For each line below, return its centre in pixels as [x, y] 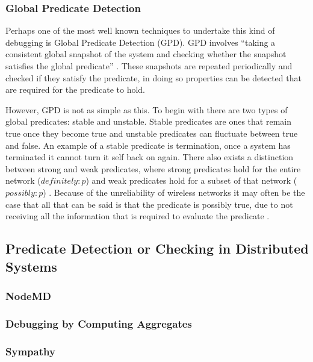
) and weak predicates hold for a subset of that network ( [191, 180]
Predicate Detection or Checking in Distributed [157, 248]
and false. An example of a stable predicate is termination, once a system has [148, 145]
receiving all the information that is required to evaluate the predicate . [138, 216]
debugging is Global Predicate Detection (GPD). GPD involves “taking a [141, 42]
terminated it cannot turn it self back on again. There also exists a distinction [150, 157]
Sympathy [30, 351]
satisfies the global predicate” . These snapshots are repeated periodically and [149, 66]
